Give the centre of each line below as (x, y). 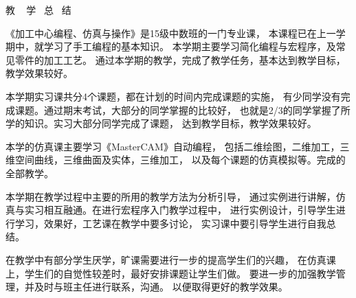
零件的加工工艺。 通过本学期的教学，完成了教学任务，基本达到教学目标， (180, 59)
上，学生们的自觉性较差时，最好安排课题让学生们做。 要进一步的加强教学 (171, 273)
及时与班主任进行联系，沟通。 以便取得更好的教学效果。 (161, 287)
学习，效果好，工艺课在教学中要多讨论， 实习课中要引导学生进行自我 (170, 223)
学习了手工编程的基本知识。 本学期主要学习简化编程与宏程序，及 (190, 46)
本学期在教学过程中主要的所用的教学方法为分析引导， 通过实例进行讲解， (171, 196)
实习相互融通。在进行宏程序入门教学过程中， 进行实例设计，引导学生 (180, 210)
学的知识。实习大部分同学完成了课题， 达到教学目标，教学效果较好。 (161, 123)
